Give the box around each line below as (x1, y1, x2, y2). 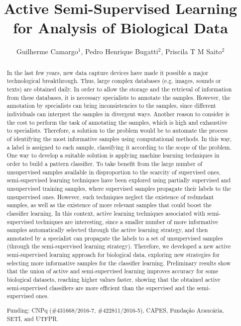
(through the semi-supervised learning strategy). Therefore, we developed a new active (6, 242, 231, 250)
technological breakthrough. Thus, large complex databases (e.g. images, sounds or (6, 77, 221, 85)
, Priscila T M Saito (161, 46, 222, 57)
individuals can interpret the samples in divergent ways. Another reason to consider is (6, 109, 230, 118)
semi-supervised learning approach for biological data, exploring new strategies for (6, 250, 220, 259)
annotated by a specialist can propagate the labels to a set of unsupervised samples (6, 234, 223, 242)
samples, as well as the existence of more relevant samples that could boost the (6, 201, 212, 209)
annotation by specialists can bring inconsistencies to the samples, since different (6, 101, 216, 110)
